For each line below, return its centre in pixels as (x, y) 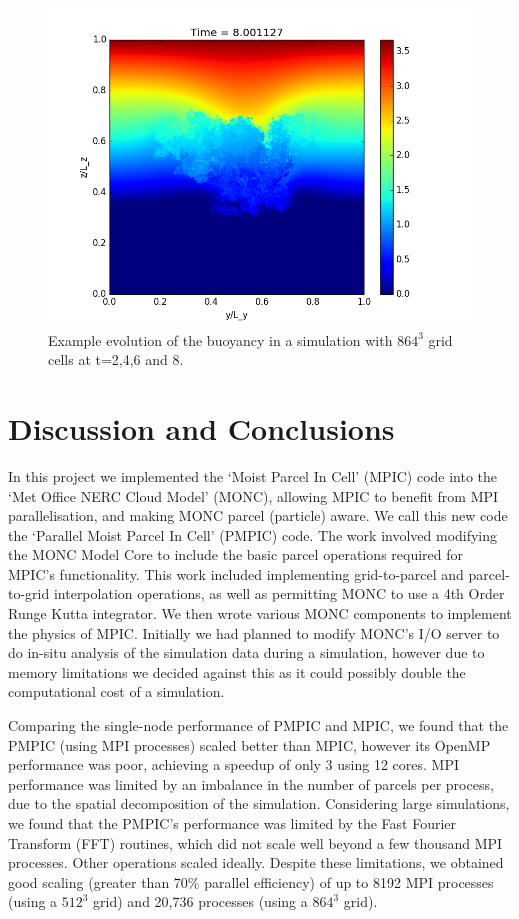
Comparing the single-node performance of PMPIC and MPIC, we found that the (258, 725)
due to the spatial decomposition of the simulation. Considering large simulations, (259, 803)
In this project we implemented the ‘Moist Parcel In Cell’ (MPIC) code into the (253, 475)
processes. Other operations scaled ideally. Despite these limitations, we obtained (256, 862)
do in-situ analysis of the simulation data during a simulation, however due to (246, 652)
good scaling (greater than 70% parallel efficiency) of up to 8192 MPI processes (251, 881)
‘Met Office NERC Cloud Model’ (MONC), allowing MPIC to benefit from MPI (253, 495)
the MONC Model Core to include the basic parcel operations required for (236, 554)
